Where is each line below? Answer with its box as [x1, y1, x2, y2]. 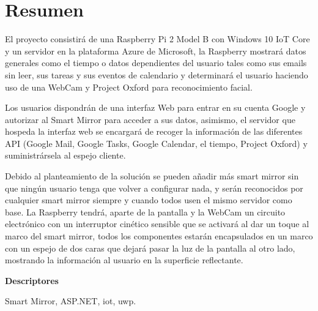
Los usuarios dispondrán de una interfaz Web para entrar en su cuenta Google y [5, 101, 306, 114]
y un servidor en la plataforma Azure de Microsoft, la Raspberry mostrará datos [5, 44, 306, 57]
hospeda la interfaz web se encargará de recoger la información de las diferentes [5, 125, 303, 138]
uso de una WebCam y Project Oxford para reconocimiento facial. [5, 80, 253, 93]
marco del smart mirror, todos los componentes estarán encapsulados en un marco [5, 230, 313, 242]
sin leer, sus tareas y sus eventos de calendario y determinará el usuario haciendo [5, 68, 308, 81]
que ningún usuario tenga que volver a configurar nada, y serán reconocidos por [5, 181, 303, 194]
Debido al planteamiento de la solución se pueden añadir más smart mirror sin [5, 170, 299, 182]
